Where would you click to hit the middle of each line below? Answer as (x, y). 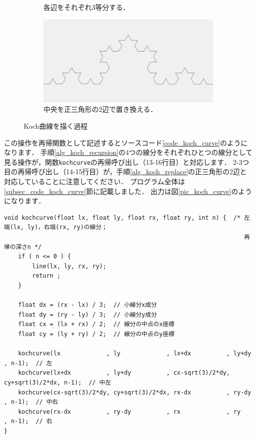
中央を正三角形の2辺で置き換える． (100, 109)
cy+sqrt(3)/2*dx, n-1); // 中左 (58, 382)
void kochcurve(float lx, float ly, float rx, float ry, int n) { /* (122, 218)
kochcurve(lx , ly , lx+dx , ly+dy (135, 354)
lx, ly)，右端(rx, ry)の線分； (60, 227)
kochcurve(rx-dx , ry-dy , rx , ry (129, 412)
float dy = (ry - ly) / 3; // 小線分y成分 (88, 315)
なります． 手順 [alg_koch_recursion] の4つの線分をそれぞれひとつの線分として (128, 152)
